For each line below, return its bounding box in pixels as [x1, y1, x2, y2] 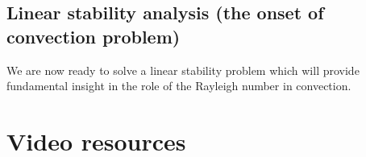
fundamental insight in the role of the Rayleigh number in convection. [6, 77, 351, 94]
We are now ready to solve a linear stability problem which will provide [6, 61, 360, 78]
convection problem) [6, 23, 181, 48]
